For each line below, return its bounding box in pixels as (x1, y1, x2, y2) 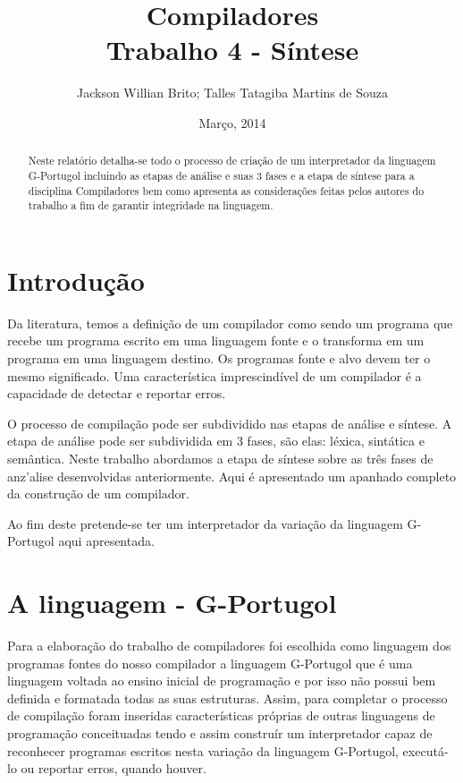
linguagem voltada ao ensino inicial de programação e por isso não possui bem (7, 671, 436, 690)
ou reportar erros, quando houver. (21, 759, 206, 778)
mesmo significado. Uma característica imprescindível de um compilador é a (7, 366, 422, 385)
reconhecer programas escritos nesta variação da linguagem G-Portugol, (7, 741, 399, 760)
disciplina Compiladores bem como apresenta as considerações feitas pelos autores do (28, 183, 425, 198)
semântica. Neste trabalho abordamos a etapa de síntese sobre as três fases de (7, 449, 434, 468)
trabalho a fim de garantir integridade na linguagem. (28, 198, 274, 213)
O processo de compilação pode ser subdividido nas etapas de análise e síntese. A (7, 413, 452, 432)
